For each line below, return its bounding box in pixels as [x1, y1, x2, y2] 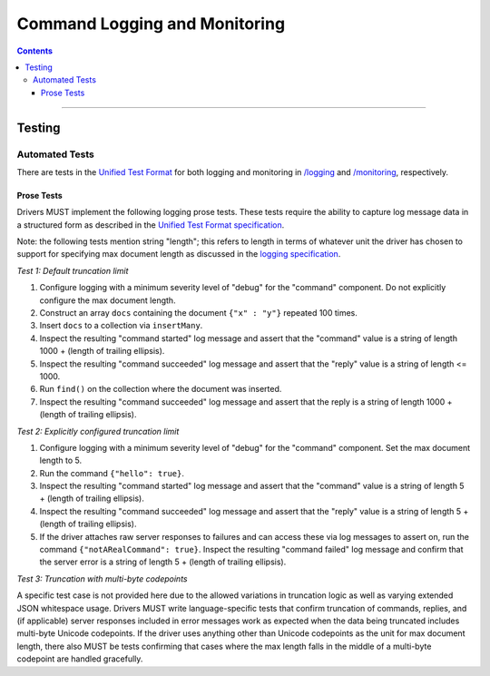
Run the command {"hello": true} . [39, 467, 185, 478]
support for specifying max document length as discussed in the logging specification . [16, 249, 341, 260]
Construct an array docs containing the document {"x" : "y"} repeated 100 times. [39, 308, 358, 318]
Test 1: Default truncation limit [16, 265, 129, 276]
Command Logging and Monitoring [16, 14, 286, 34]
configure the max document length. [39, 295, 176, 306]
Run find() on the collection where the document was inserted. [39, 384, 282, 395]
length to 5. [39, 455, 82, 466]
